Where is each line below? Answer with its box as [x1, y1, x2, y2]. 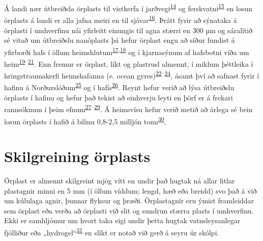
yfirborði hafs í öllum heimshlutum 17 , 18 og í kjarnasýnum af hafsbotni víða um [4, 45, 249, 57]
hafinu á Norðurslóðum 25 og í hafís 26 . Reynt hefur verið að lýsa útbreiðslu [4, 81, 235, 93]
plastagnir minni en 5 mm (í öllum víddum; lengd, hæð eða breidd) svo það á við [4, 185, 257, 196]
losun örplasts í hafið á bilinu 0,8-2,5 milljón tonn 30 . [4, 114, 166, 126]
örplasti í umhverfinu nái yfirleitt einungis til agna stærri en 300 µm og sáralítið [4, 24, 253, 35]
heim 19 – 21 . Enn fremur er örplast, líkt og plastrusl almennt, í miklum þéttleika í [4, 57, 253, 69]
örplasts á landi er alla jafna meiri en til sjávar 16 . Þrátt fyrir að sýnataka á [4, 13, 237, 25]
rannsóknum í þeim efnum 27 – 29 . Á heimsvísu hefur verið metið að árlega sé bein [4, 102, 253, 114]
